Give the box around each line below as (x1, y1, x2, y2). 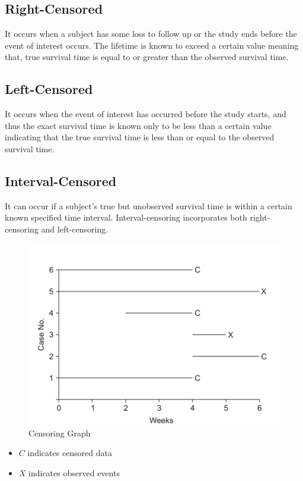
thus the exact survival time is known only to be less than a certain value (5, 119, 272, 131)
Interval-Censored (5, 171, 117, 190)
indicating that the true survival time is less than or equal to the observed (5, 131, 275, 143)
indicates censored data (27, 447, 112, 459)
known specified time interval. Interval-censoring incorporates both (5, 211, 247, 224)
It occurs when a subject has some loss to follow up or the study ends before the (5, 27, 297, 40)
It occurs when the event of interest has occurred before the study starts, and (5, 108, 286, 120)
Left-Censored (5, 80, 93, 98)
